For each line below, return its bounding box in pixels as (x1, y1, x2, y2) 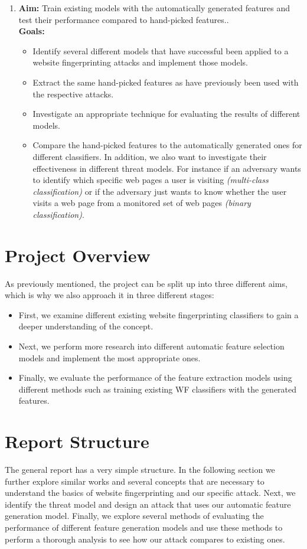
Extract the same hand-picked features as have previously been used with (32, 76, 299, 88)
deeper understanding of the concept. (18, 320, 153, 332)
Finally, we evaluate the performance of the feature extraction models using (18, 371, 292, 384)
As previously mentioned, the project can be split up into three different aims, (5, 277, 288, 289)
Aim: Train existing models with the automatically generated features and (18, 2, 290, 14)
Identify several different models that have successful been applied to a (32, 44, 289, 57)
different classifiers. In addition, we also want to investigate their (32, 150, 267, 162)
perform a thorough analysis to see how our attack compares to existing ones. (5, 532, 285, 545)
